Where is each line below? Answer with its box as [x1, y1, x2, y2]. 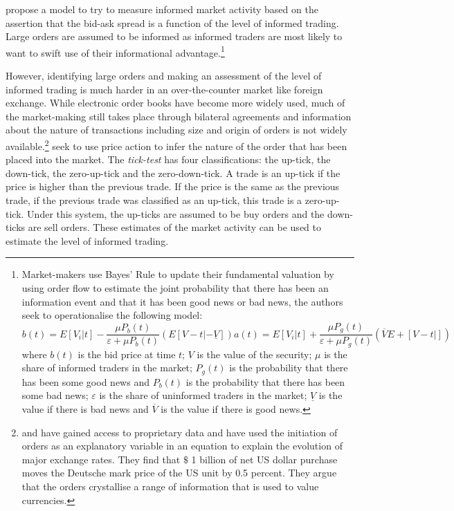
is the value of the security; [197, 346, 312, 361]
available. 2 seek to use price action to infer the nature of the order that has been [6, 137, 347, 153]
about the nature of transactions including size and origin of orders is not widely [6, 122, 347, 137]
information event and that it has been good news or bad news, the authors [21, 294, 343, 308]
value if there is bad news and [21, 401, 149, 416]
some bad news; [21, 388, 89, 402]
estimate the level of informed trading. [6, 233, 169, 248]
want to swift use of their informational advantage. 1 [6, 43, 225, 59]
